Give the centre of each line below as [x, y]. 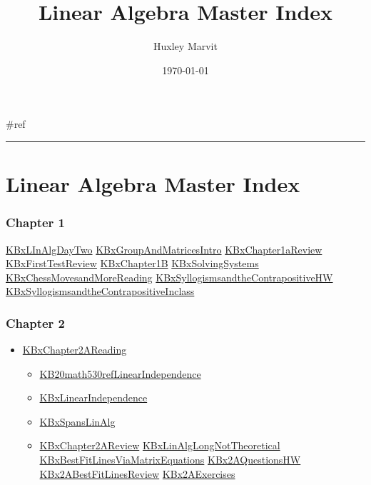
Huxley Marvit [185, 46]
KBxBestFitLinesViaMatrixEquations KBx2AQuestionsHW [170, 460]
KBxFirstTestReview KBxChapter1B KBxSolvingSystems [132, 263]
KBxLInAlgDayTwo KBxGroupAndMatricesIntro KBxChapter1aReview [164, 249]
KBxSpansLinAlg [77, 421]
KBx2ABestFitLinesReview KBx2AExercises [137, 473]
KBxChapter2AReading [75, 350]
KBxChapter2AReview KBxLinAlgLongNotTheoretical [160, 445]
